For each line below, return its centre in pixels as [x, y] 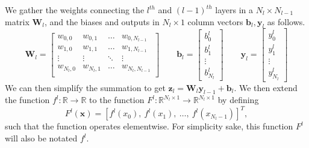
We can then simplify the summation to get [85, 87]
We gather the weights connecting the [75, 10]
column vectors [215, 21]
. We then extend [266, 87]
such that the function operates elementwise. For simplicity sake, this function [149, 126]
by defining [238, 100]
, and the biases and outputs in [102, 21]
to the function [117, 100]
